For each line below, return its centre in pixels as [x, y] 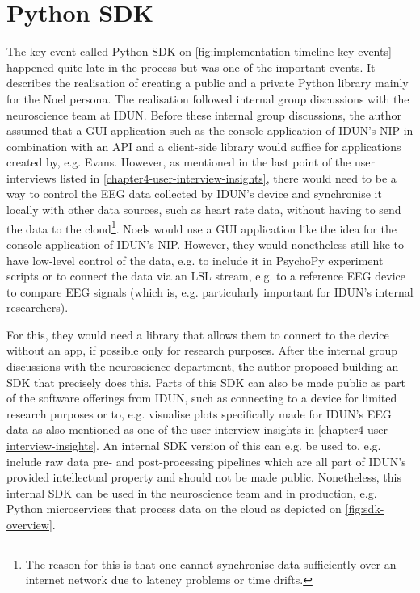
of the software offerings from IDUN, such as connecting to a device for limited [202, 398]
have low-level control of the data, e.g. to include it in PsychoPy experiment [195, 260]
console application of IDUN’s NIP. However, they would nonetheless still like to [205, 244]
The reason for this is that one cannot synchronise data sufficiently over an [211, 564]
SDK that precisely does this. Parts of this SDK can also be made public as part [206, 382]
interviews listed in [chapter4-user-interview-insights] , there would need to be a [202, 177]
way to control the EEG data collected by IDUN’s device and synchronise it [194, 193]
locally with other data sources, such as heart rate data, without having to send [204, 210]
